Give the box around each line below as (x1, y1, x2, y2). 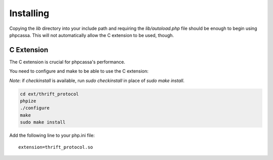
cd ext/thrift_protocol (20, 91, 79, 97)
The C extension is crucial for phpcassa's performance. (9, 59, 125, 65)
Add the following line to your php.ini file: (9, 132, 95, 139)
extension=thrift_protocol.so (18, 144, 94, 150)
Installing (9, 8, 50, 19)
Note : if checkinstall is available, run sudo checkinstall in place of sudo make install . (9, 77, 185, 84)
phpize (20, 98, 36, 104)
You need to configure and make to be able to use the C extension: (9, 68, 149, 74)
